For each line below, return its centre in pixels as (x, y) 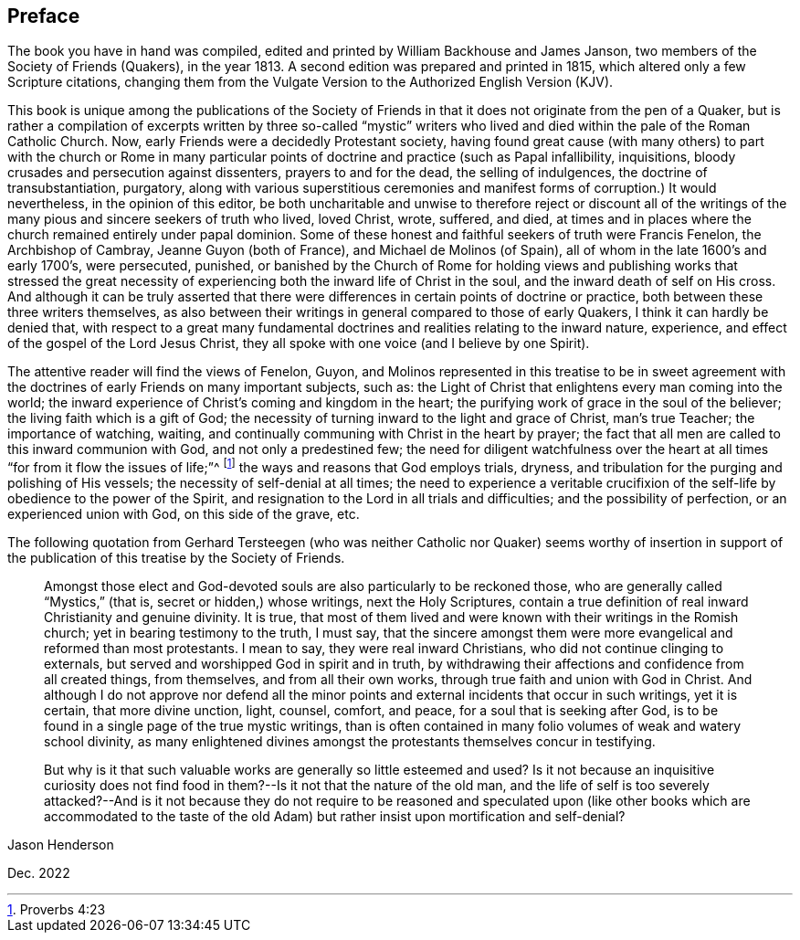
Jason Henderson (61, 845)
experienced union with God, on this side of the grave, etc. (184, 514)
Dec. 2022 (39, 873)
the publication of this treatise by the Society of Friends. (176, 558)
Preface (44, 16)
